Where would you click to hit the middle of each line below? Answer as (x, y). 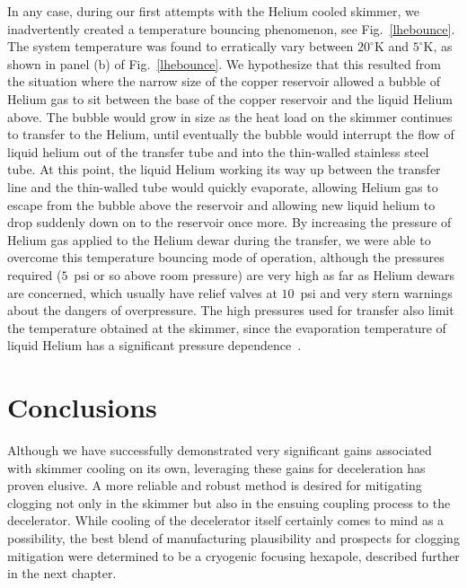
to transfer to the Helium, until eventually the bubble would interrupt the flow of (231, 134)
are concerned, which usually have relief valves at (142, 292)
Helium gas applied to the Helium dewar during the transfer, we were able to (219, 239)
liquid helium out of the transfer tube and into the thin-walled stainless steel (218, 151)
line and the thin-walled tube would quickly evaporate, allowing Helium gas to (223, 186)
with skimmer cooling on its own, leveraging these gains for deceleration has (216, 467)
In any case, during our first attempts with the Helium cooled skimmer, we (213, 11)
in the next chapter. (62, 573)
